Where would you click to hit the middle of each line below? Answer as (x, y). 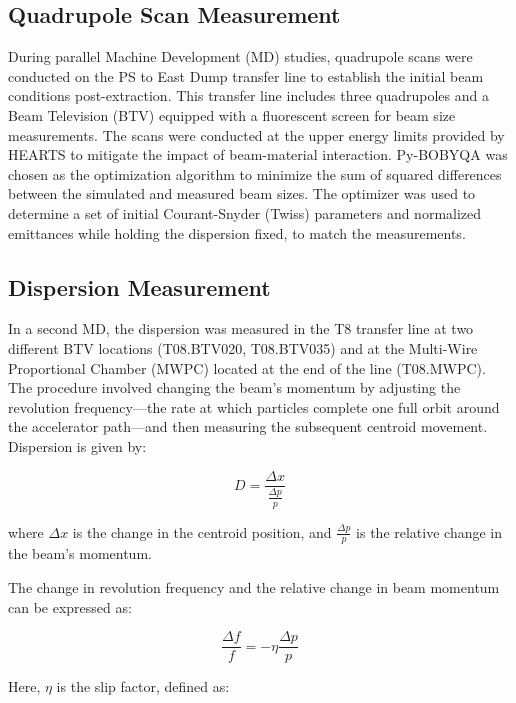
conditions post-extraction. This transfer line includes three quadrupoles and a (248, 95)
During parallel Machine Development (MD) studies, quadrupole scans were (240, 56)
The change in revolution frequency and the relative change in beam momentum (254, 586)
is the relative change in (429, 531)
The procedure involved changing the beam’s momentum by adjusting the (234, 387)
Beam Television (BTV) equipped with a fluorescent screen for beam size (232, 114)
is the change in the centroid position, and (202, 531)
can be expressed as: (70, 606)
